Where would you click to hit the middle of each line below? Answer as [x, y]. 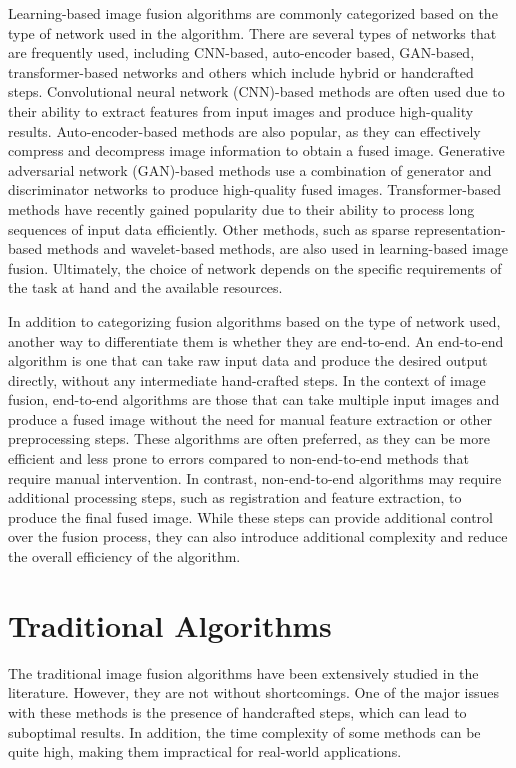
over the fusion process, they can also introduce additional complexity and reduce [258, 536]
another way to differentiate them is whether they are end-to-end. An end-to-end [256, 340]
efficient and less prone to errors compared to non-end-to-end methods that [238, 458]
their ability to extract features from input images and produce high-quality [241, 110]
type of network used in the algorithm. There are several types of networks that [252, 32]
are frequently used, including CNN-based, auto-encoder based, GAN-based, [241, 52]
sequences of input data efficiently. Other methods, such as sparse [209, 228]
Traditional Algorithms [170, 624]
